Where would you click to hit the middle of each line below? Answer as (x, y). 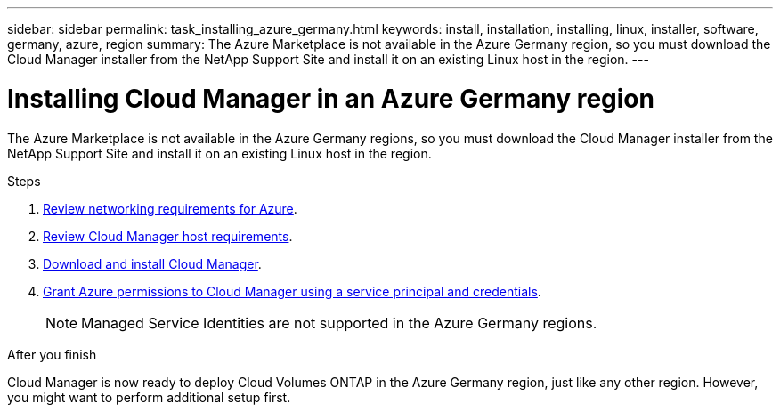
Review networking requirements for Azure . (170, 208)
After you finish (52, 354)
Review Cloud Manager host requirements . (168, 236)
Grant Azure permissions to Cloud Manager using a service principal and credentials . (292, 291)
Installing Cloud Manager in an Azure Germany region (331, 98)
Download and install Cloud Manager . (152, 263)
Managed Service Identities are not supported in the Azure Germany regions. (339, 323)
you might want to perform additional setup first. (149, 397)
